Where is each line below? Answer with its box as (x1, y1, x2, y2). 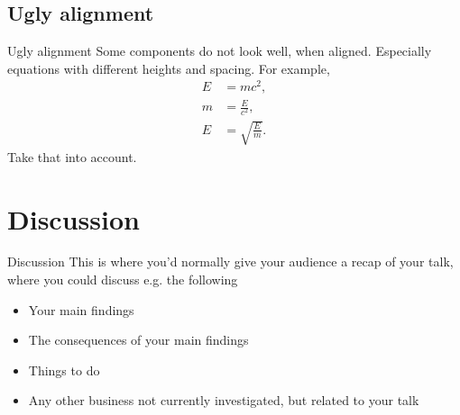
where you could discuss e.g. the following (7, 270, 238, 289)
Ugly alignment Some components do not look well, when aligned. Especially (7, 41, 432, 60)
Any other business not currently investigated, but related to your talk (28, 391, 419, 410)
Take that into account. (7, 147, 137, 166)
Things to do (28, 360, 100, 379)
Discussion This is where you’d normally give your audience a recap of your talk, (7, 252, 454, 271)
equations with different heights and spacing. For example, (7, 59, 330, 77)
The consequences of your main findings (28, 330, 249, 349)
